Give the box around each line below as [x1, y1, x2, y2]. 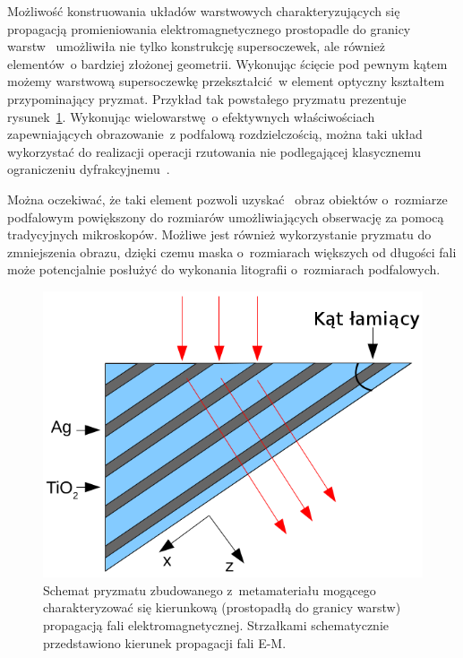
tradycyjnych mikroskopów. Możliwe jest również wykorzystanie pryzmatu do [7, 225, 432, 244]
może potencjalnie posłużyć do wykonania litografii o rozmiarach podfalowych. [7, 260, 441, 279]
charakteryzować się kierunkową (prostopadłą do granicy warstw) [43, 598, 401, 617]
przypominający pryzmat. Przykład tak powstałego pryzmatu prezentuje [7, 89, 407, 108]
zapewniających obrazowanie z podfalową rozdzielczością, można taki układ [7, 125, 423, 143]
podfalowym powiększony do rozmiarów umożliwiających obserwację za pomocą [7, 207, 444, 226]
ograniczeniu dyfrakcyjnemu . [7, 160, 170, 178]
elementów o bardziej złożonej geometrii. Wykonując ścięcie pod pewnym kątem [7, 54, 448, 73]
